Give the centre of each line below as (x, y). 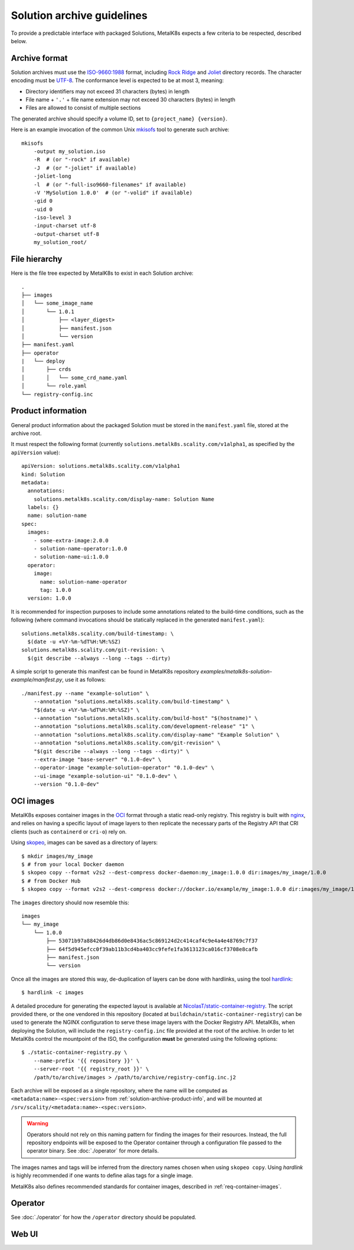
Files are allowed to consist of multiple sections (83, 108)
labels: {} (43, 507)
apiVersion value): (35, 453)
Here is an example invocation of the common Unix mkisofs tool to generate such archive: (120, 129)
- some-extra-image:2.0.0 (71, 540)
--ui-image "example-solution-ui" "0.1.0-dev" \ (105, 776)
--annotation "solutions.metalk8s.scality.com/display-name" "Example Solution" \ (156, 735)
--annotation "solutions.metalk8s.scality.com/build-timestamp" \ (132, 702)
